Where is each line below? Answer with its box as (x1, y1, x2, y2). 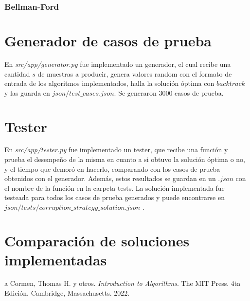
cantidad (4, 68, 30, 79)
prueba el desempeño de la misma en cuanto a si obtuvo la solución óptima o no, (4, 154, 245, 164)
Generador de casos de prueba (4, 31, 212, 51)
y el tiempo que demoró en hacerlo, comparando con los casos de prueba (4, 163, 220, 174)
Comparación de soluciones (4, 230, 190, 250)
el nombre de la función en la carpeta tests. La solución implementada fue (4, 182, 225, 193)
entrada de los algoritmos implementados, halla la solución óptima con (4, 78, 214, 88)
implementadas (4, 250, 107, 269)
